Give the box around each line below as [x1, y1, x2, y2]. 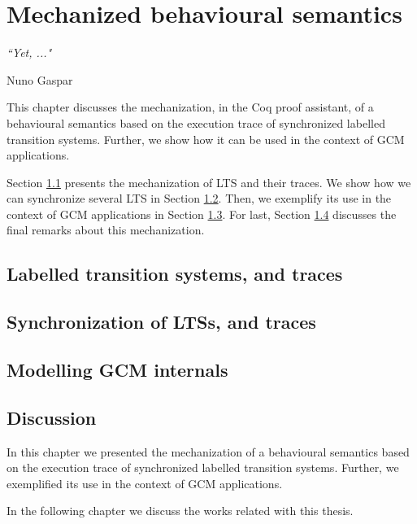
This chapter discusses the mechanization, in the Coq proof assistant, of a [7, 98, 374, 116]
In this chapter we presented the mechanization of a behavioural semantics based [7, 443, 410, 460]
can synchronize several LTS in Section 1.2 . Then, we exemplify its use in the [7, 190, 392, 207]
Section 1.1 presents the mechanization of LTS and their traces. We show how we [7, 173, 411, 190]
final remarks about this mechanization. [7, 221, 205, 238]
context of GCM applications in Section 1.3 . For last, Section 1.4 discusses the [7, 205, 397, 222]
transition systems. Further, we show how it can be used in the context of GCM [7, 130, 405, 147]
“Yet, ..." [7, 44, 52, 61]
